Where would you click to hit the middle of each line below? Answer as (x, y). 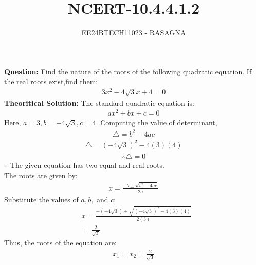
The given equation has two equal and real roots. (87, 165)
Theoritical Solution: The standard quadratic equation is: (99, 102)
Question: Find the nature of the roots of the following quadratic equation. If (128, 71)
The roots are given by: (41, 175)
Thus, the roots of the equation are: (60, 243)
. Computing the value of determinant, (157, 122)
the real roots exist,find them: (51, 81)
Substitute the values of (41, 199)
